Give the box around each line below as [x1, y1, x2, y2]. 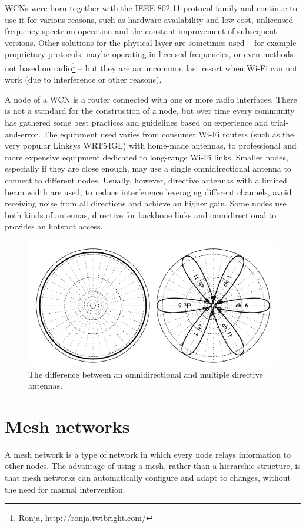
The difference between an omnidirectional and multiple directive [28, 368, 263, 380]
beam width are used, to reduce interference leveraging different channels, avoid [5, 185, 292, 198]
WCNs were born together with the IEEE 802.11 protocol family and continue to [5, 2, 297, 14]
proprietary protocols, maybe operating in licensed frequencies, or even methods [5, 48, 294, 60]
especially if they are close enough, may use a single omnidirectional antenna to [5, 162, 291, 175]
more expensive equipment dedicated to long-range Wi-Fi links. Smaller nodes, [5, 150, 288, 163]
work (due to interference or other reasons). [5, 73, 162, 86]
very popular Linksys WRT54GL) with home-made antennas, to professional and [5, 139, 297, 152]
